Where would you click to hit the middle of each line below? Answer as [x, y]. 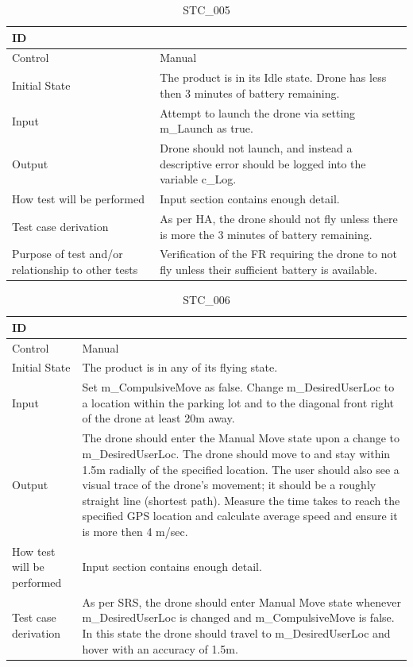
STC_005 [206, 10]
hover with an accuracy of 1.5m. [160, 648]
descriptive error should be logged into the [263, 163]
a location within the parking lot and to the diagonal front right [238, 402]
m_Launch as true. [206, 128]
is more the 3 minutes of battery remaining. [266, 234]
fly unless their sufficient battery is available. [268, 270]
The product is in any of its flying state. [180, 367]
